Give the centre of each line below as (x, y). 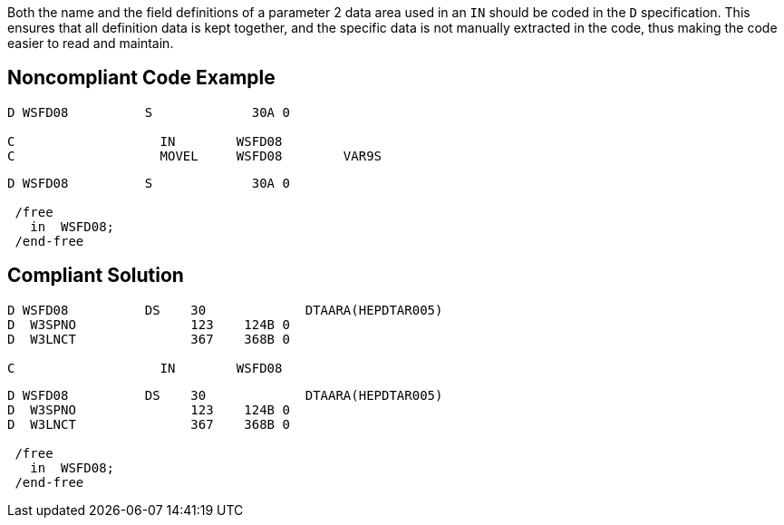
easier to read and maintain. (91, 43)
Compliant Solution (96, 276)
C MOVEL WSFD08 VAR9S (195, 156)
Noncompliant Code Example (141, 78)
